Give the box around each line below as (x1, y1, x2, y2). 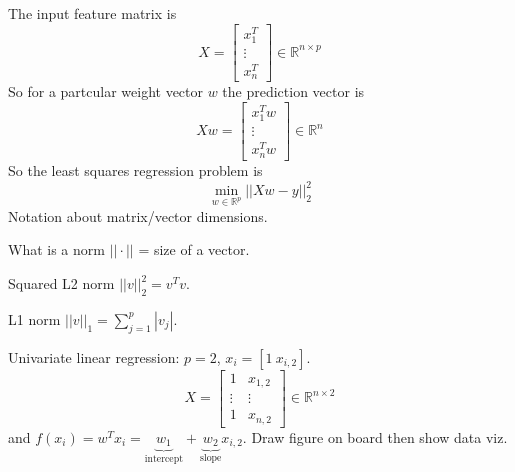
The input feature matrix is (8, 3, 177, 23)
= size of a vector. (138, 239, 250, 260)
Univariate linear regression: (8, 346, 180, 367)
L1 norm (8, 308, 61, 329)
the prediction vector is (222, 81, 365, 102)
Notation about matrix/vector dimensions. (8, 205, 268, 226)
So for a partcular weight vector (8, 81, 203, 102)
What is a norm (8, 239, 105, 260)
